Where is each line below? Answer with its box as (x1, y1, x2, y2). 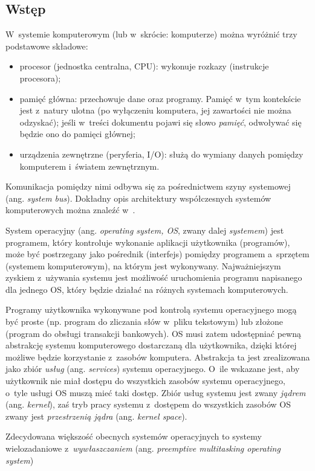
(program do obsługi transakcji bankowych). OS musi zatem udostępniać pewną (5, 327, 301, 339)
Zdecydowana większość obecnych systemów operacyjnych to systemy (5, 430, 262, 443)
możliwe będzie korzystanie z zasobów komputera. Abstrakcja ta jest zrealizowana (5, 350, 310, 363)
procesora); (19, 71, 61, 84)
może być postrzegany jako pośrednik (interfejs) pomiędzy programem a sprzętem (5, 248, 310, 260)
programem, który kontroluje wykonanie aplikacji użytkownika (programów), (5, 235, 290, 248)
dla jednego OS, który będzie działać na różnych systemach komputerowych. (5, 283, 288, 295)
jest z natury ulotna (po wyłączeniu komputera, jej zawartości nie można (19, 104, 291, 117)
